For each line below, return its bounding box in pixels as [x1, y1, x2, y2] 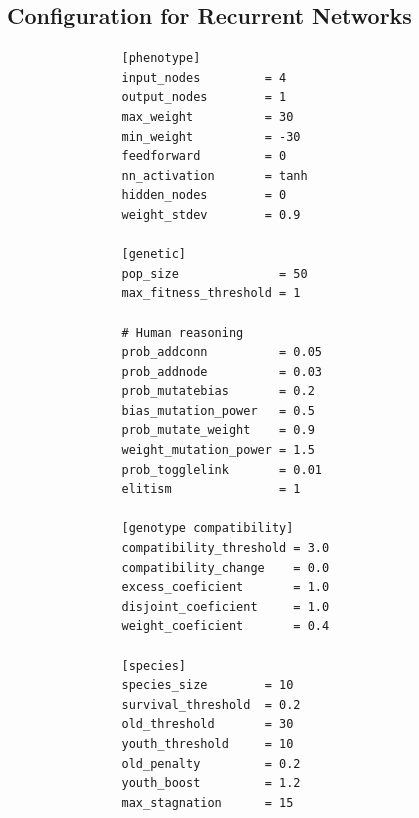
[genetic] [121, 247, 186, 262]
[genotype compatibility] [121, 521, 294, 536]
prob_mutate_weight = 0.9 [121, 423, 315, 438]
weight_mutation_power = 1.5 [121, 443, 315, 458]
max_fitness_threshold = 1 [121, 286, 301, 301]
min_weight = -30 [121, 129, 301, 144]
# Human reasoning [121, 325, 244, 340]
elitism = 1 [121, 482, 301, 497]
